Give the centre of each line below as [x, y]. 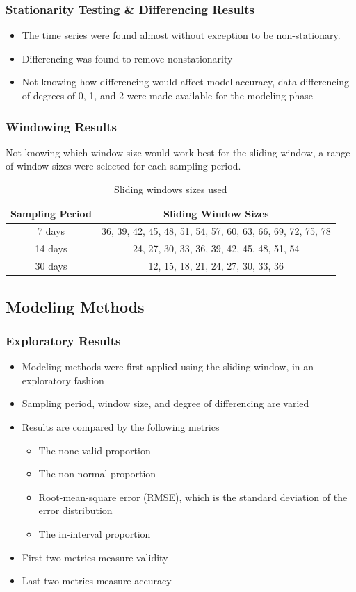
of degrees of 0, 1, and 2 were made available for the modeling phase [168, 95]
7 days [51, 231]
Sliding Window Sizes [216, 213]
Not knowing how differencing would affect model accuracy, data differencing [186, 82]
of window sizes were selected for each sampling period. [123, 166]
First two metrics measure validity [95, 557]
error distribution [75, 510]
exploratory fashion [63, 380]
